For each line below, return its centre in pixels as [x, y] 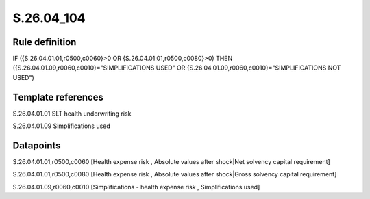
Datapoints [37, 145]
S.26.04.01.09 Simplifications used [62, 126]
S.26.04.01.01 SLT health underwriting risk [72, 114]
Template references [58, 97]
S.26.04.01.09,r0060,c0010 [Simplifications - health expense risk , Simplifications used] [136, 187]
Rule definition [45, 42]
